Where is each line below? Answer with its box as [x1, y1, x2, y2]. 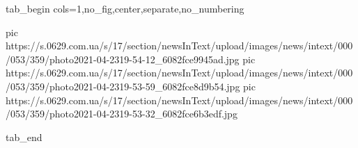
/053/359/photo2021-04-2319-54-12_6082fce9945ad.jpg [6, 51, 240, 66]
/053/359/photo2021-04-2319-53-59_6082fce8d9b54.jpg [6, 79, 240, 93]
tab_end [6, 129, 42, 144]
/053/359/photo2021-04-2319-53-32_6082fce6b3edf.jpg [6, 106, 238, 121]
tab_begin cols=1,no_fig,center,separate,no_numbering [6, 1, 244, 15]
